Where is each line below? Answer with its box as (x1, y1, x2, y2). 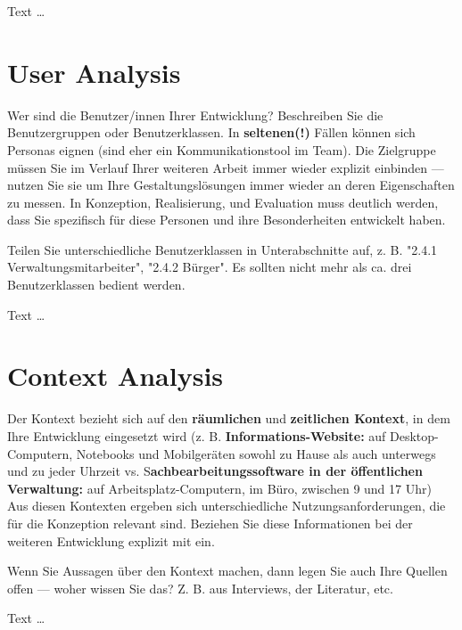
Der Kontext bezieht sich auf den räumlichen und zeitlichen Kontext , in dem (7, 409, 450, 428)
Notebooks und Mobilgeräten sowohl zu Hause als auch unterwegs (76, 444, 436, 462)
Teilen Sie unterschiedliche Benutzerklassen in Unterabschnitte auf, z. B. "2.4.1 (7, 240, 438, 258)
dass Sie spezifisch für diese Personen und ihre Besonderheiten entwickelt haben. (7, 210, 446, 229)
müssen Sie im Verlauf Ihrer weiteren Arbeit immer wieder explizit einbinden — (7, 158, 444, 176)
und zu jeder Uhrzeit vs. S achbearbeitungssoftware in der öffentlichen (7, 462, 423, 480)
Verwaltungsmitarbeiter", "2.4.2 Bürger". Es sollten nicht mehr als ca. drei (7, 258, 412, 276)
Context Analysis (7, 357, 224, 394)
